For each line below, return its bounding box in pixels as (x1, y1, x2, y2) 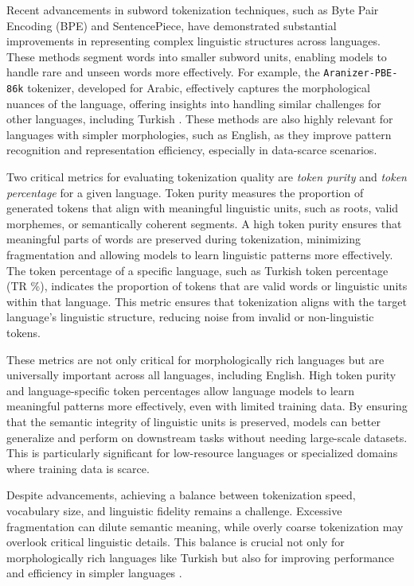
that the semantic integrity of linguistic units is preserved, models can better (6, 413, 381, 429)
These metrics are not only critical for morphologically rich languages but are (6, 351, 385, 367)
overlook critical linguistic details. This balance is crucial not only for (6, 534, 345, 550)
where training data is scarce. (6, 460, 150, 476)
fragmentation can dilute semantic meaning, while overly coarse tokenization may (6, 518, 404, 534)
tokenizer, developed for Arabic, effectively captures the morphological (27, 80, 370, 96)
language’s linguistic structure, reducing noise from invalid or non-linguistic (6, 309, 374, 325)
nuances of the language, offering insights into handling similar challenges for (6, 95, 381, 111)
